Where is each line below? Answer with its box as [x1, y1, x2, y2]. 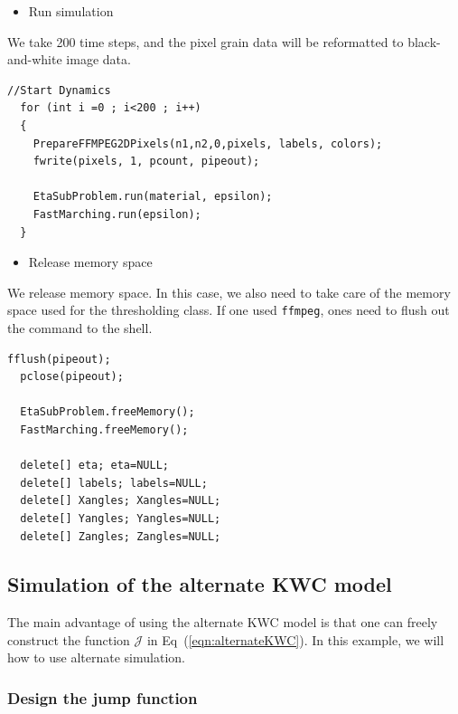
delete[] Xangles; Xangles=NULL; [20, 494, 221, 508]
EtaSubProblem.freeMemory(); [20, 405, 195, 419]
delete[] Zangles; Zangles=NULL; [20, 529, 221, 543]
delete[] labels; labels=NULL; [20, 476, 208, 490]
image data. [66, 50, 131, 69]
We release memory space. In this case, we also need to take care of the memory [7, 282, 451, 301]
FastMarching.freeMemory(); [20, 423, 189, 436]
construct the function [7, 630, 130, 649]
